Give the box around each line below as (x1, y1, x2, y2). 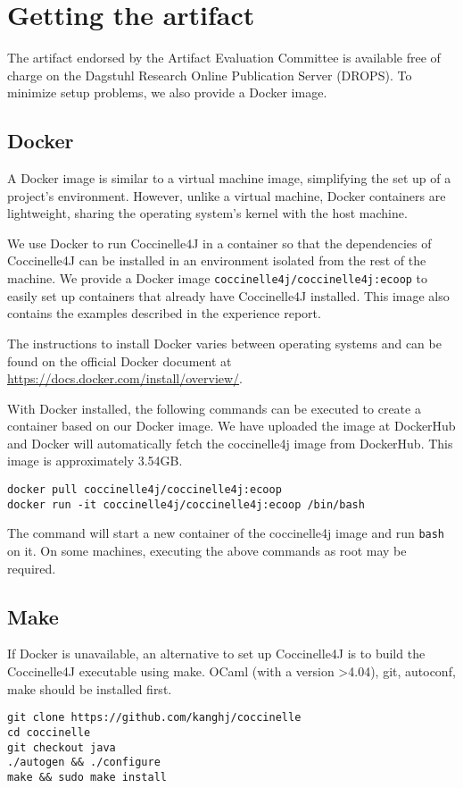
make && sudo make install (7, 770, 167, 784)
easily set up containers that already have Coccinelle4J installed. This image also (7, 286, 450, 305)
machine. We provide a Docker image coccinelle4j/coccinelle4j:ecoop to (7, 269, 428, 288)
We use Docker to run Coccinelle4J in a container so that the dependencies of (7, 233, 432, 252)
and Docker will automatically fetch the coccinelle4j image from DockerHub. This (7, 433, 453, 452)
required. (7, 558, 56, 577)
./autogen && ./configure (7, 756, 161, 769)
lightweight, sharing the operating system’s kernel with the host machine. (7, 204, 408, 222)
